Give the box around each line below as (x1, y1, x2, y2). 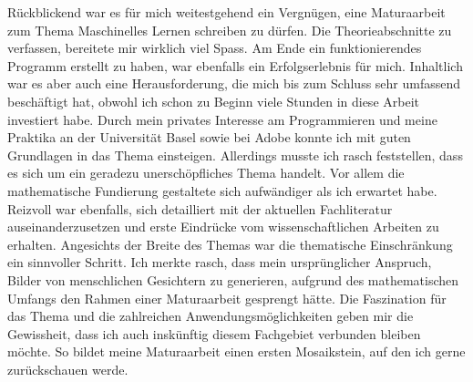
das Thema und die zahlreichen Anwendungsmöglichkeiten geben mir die (7, 306, 414, 325)
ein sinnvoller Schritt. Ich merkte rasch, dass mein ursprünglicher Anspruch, (7, 253, 432, 272)
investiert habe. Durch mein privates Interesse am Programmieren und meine (7, 109, 437, 129)
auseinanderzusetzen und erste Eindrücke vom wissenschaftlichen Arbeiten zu (7, 217, 439, 236)
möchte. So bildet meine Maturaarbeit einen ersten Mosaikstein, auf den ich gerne (7, 342, 466, 361)
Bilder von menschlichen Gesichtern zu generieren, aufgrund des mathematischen (7, 270, 459, 289)
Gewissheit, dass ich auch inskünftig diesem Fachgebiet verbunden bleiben (7, 324, 421, 343)
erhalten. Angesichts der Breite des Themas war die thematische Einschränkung (7, 234, 453, 253)
